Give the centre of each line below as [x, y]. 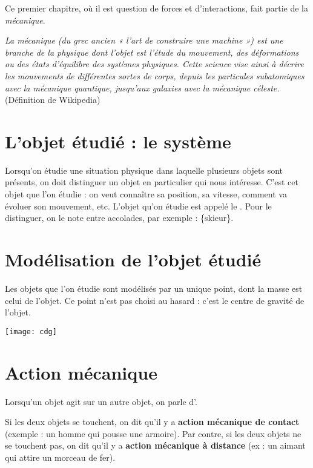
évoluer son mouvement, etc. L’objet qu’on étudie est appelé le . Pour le [138, 206]
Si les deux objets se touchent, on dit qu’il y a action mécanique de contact [152, 422]
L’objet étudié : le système [118, 141]
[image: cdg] [31, 331]
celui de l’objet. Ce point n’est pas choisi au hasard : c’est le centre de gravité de [155, 300]
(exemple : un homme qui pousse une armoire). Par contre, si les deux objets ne [153, 433]
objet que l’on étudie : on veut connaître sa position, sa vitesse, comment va [146, 194]
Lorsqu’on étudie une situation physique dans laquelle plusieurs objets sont [144, 170]
